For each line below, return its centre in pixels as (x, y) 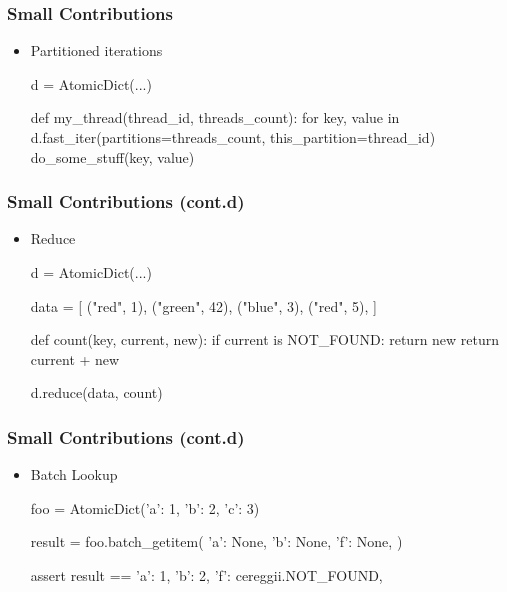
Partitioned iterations (96, 50)
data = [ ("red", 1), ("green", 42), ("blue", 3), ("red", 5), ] (203, 305)
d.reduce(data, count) (96, 392)
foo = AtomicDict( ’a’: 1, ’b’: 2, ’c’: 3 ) (145, 507)
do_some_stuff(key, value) (112, 156)
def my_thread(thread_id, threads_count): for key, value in (215, 117)
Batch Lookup (74, 474)
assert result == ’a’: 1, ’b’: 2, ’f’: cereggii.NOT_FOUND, (206, 574)
